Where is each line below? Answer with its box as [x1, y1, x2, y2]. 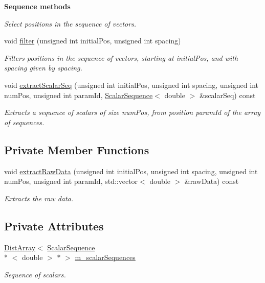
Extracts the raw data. [4, 193, 74, 203]
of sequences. [4, 116, 45, 127]
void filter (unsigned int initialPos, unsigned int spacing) [4, 35, 181, 46]
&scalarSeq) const [199, 89, 256, 100]
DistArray [4, 242, 36, 252]
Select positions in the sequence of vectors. [4, 18, 137, 29]
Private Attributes [4, 218, 104, 233]
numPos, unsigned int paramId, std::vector [4, 176, 138, 186]
